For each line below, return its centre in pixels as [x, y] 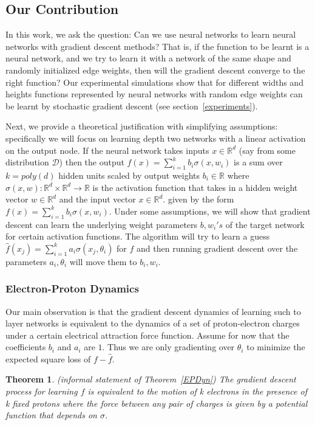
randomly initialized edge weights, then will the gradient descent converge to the [155, 70]
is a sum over [258, 162]
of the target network [265, 224]
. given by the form [198, 199]
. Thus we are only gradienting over [168, 347]
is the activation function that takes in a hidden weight [195, 187]
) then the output [92, 162]
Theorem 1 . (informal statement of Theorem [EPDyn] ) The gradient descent [151, 379]
